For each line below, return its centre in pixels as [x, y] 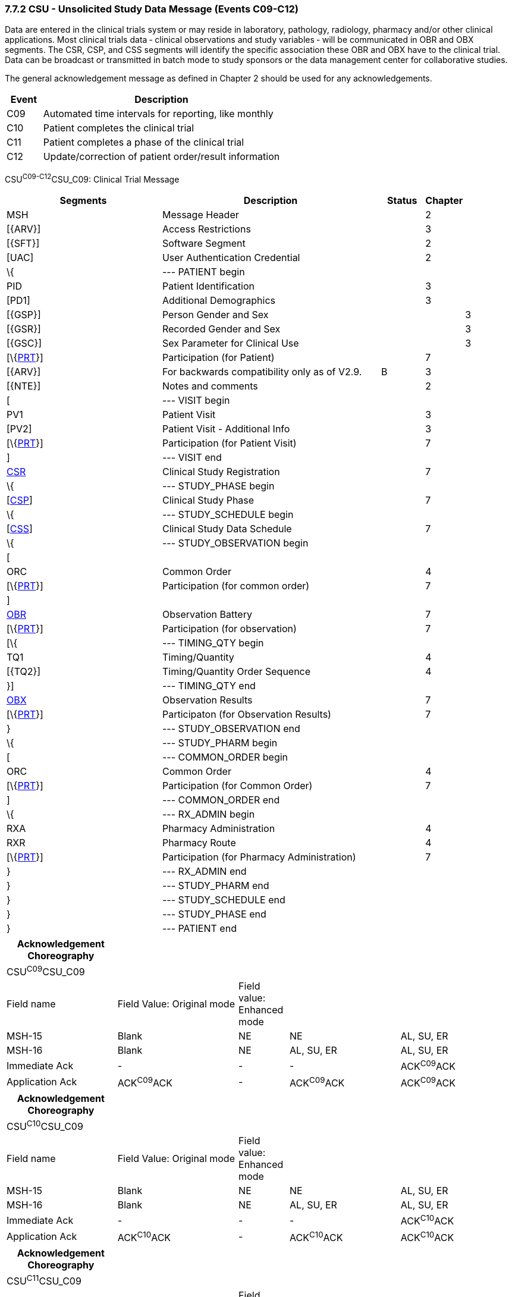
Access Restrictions [206, 229]
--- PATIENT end [199, 929]
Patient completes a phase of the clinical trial [144, 142]
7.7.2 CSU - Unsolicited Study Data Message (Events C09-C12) [152, 9]
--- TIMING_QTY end [209, 686]
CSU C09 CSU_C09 [46, 971]
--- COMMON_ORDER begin [225, 757]
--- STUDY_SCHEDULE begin [228, 515]
